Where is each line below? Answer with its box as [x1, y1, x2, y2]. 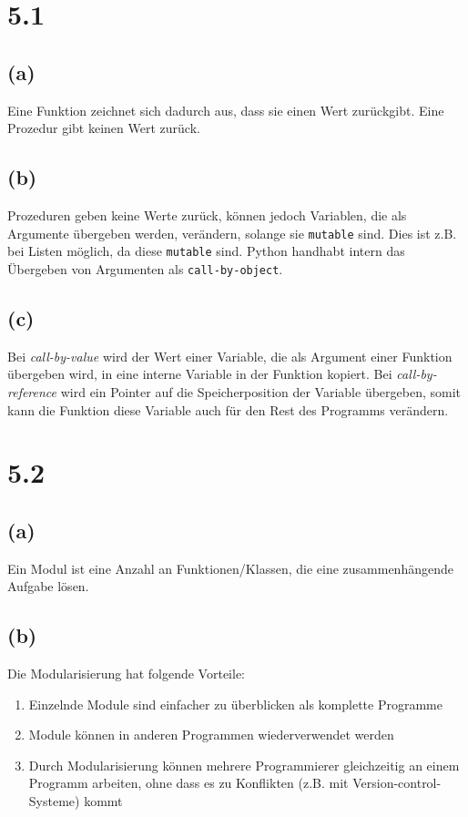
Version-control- [352, 773, 442, 792]
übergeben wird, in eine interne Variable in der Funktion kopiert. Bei [7, 364, 392, 383]
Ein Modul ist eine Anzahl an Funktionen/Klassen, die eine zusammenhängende [7, 558, 453, 577]
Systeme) [28, 791, 80, 811]
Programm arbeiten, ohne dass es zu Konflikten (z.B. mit [28, 773, 349, 792]
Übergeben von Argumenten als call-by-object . [7, 259, 283, 278]
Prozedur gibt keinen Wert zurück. [7, 118, 200, 138]
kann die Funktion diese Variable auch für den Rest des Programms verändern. [7, 400, 449, 419]
